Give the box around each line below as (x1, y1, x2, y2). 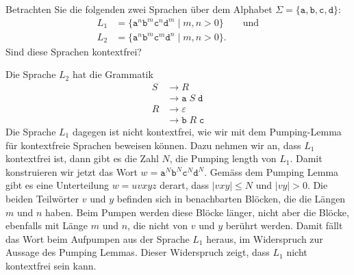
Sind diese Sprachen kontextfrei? (5, 44, 142, 58)
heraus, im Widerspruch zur (206, 231, 323, 246)
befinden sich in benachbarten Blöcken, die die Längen (116, 191, 346, 205)
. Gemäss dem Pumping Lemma (204, 164, 339, 179)
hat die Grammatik (72, 67, 153, 81)
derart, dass (160, 178, 210, 192)
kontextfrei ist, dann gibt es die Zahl (5, 151, 159, 166)
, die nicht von (127, 218, 188, 233)
